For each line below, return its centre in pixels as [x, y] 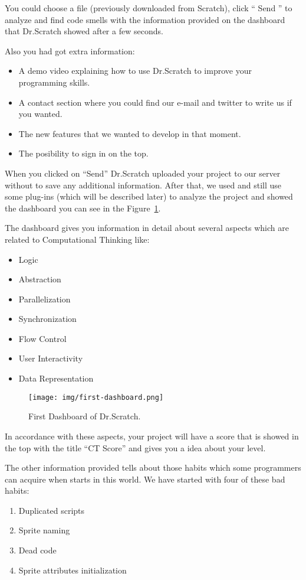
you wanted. [40, 114]
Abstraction [40, 279]
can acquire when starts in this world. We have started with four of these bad [145, 479]
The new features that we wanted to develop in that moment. [130, 133]
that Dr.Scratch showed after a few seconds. [84, 31]
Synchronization [47, 319]
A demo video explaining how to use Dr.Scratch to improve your [135, 71]
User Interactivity [51, 358]
